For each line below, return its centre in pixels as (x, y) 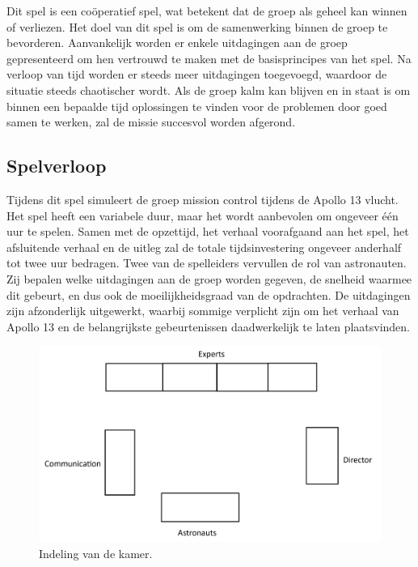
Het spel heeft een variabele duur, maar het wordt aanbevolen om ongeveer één (203, 215)
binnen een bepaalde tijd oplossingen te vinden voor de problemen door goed (197, 106)
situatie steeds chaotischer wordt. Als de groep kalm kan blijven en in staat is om (209, 90)
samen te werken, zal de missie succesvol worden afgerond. (151, 122)
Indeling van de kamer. (96, 553)
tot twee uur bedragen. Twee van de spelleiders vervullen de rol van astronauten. (207, 263)
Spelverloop (57, 166)
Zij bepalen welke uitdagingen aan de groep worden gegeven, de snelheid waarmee (209, 278)
